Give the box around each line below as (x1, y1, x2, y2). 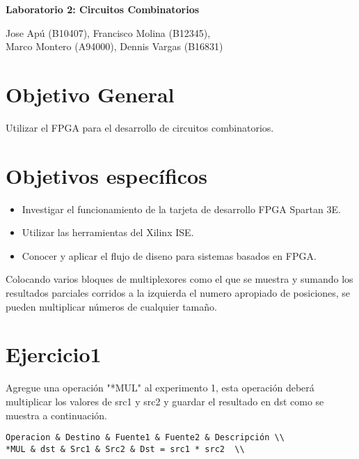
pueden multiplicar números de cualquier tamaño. (6, 299, 217, 313)
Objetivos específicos (6, 161, 207, 189)
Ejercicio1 (6, 340, 102, 368)
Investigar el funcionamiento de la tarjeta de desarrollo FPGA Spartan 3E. (22, 201, 341, 216)
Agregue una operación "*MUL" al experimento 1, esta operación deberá (6, 380, 314, 395)
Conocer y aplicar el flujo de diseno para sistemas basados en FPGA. (22, 248, 317, 263)
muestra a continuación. (6, 407, 107, 422)
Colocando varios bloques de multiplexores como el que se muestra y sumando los (6, 272, 353, 286)
